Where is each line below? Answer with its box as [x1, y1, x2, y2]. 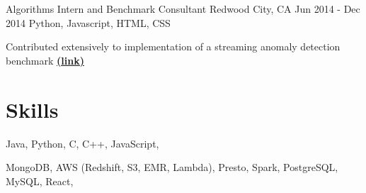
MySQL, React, [6, 173, 74, 188]
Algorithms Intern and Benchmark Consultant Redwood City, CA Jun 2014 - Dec [6, 1, 360, 16]
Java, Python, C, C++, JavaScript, [6, 136, 159, 150]
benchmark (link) [6, 53, 84, 67]
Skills [6, 94, 59, 123]
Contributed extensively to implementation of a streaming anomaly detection [6, 39, 341, 54]
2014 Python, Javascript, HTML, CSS [6, 15, 171, 30]
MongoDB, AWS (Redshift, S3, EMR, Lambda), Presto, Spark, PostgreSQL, [6, 160, 338, 175]
